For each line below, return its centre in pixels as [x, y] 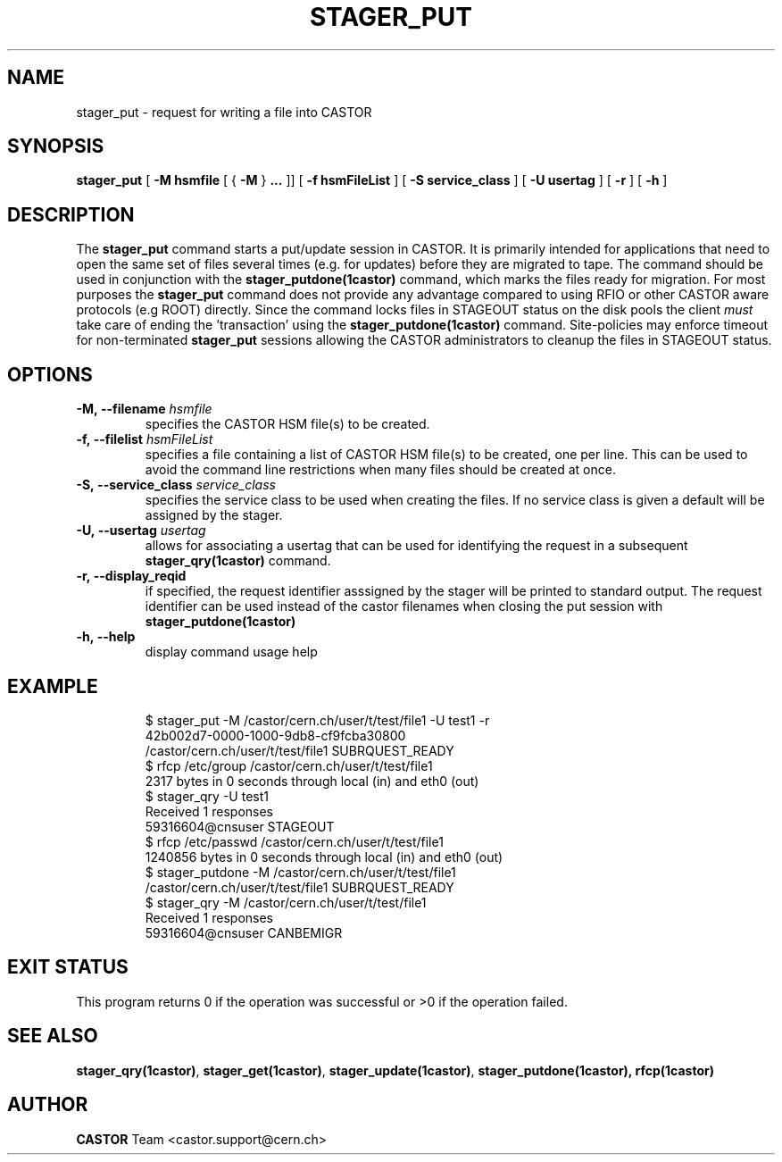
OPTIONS [50, 374]
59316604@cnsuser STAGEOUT [240, 826]
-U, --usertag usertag [141, 531]
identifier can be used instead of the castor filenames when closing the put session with [404, 606]
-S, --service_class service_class [176, 485]
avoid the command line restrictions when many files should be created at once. [380, 470]
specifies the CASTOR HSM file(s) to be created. [287, 424]
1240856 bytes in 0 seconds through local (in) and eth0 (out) [324, 857]
